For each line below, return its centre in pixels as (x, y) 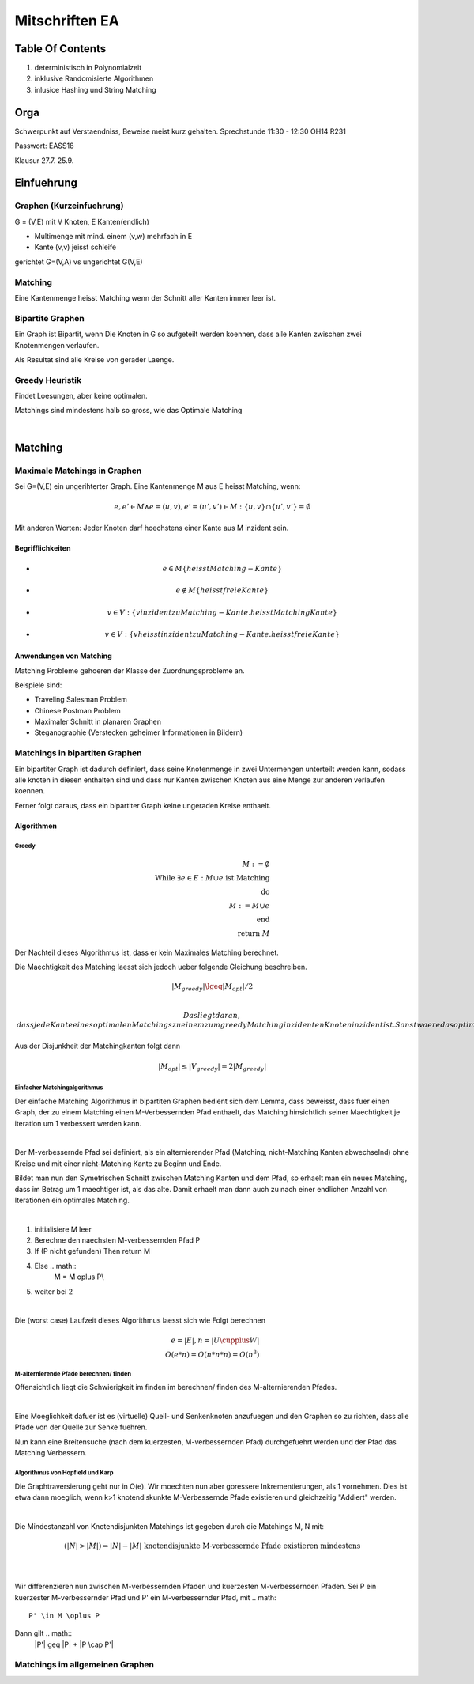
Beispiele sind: (38, 685)
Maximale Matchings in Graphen (78, 471)
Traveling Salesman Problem (81, 699)
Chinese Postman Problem (78, 710)
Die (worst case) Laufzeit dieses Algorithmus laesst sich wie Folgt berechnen (140, 1320)
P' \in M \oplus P (64, 1615)
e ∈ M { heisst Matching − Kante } (222, 568)
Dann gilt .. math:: (43, 1633)
